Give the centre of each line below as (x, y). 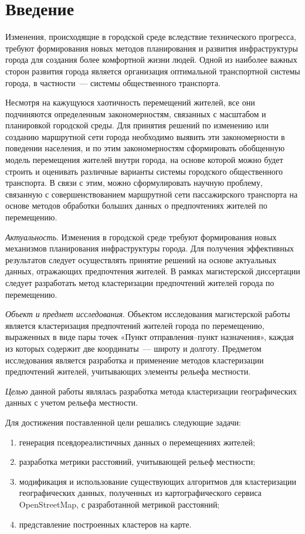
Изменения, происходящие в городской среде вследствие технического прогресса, (151, 37)
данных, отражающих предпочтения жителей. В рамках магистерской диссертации (153, 271)
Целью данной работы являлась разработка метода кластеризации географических (151, 391)
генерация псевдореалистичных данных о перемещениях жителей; (137, 442)
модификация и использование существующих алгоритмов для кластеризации (157, 481)
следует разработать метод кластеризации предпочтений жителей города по (140, 283)
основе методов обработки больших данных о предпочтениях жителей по (136, 205)
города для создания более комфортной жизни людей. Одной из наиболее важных (151, 59)
